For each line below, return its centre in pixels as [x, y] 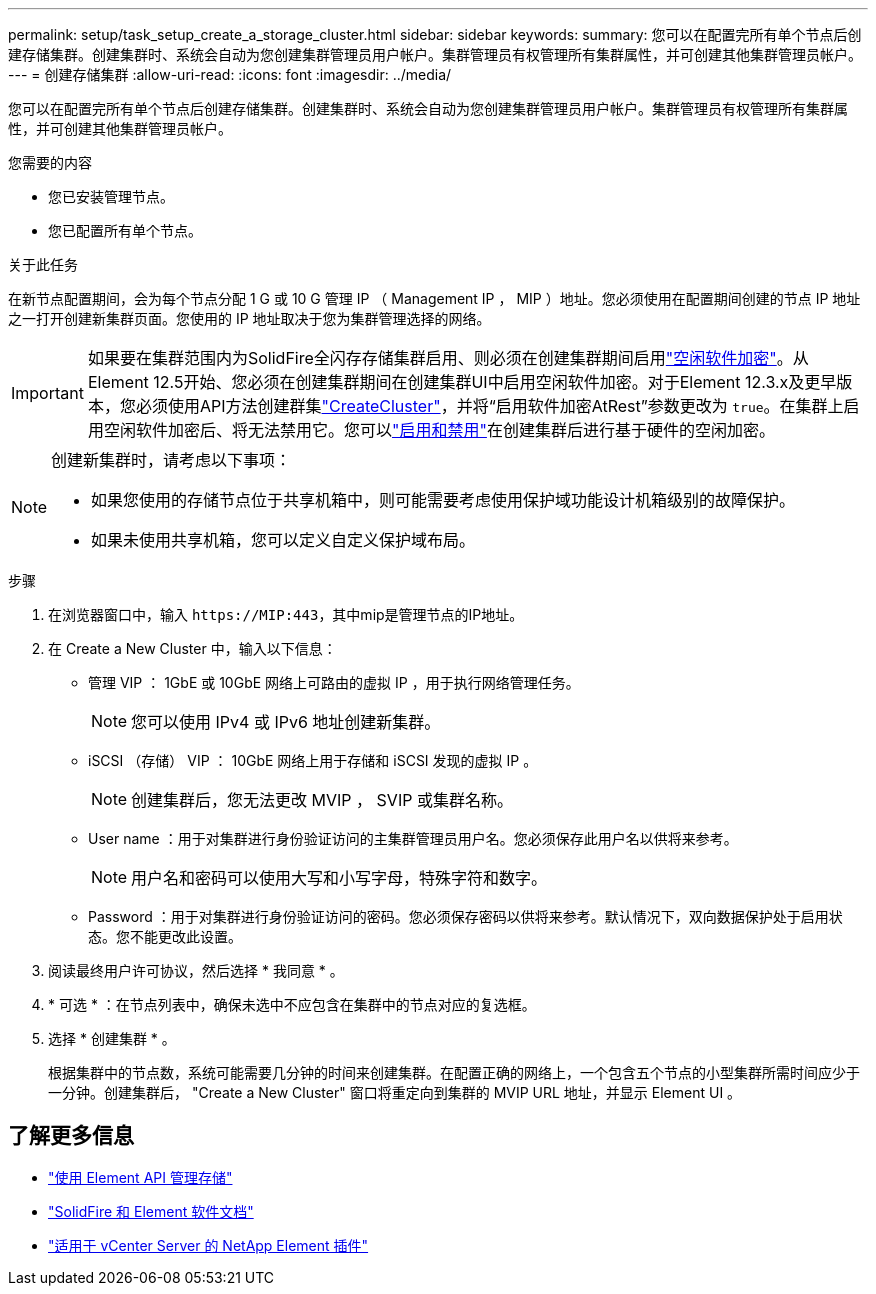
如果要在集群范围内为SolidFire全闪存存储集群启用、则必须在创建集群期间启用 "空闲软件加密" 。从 [448, 358]
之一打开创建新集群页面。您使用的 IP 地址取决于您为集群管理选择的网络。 [249, 318]
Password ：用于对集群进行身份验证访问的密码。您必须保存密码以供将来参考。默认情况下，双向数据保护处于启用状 [465, 916]
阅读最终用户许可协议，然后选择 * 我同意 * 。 [196, 970]
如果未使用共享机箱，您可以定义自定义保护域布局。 [283, 540]
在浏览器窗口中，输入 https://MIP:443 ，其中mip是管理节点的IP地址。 [286, 614]
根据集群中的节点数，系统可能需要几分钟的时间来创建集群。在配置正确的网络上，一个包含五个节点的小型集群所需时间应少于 [454, 1072]
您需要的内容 [50, 162]
